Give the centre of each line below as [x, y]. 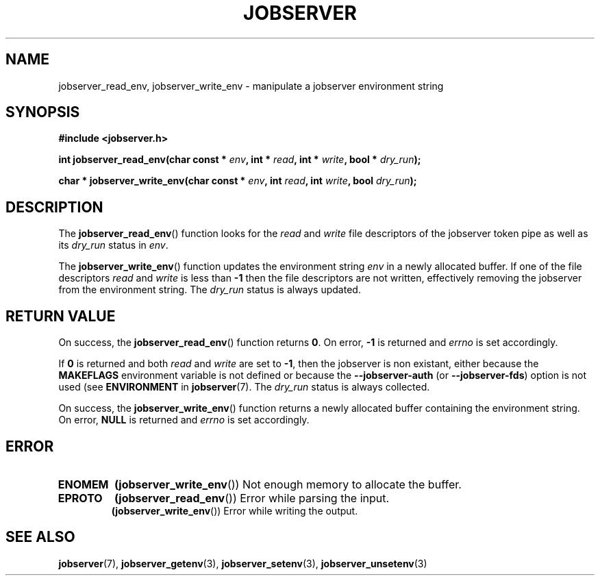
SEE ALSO [40, 537]
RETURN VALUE [61, 316]
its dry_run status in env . [113, 245]
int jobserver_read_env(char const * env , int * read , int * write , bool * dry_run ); [240, 160]
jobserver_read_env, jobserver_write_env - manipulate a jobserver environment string [251, 86]
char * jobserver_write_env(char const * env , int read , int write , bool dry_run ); [238, 181]
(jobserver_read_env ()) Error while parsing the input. [252, 498]
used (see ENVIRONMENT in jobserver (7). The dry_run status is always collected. [244, 387]
